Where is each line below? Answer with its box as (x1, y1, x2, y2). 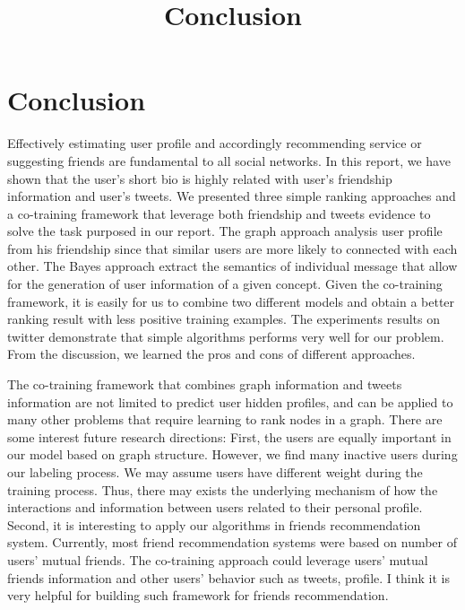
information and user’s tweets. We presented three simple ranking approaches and (7, 187, 456, 205)
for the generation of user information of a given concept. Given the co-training (7, 274, 443, 293)
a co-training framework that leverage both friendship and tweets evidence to (7, 204, 431, 222)
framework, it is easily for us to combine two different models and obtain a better (7, 292, 455, 310)
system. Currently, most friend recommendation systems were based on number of (7, 533, 458, 552)
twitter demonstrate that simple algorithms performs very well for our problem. (7, 327, 444, 345)
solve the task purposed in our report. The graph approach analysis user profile (7, 222, 443, 240)
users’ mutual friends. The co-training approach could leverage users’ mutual (7, 550, 428, 569)
